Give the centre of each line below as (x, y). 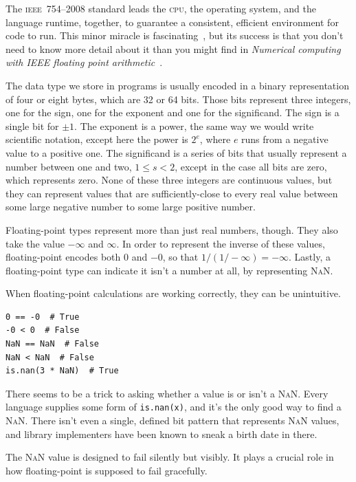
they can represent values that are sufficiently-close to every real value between (172, 193)
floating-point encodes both (63, 257)
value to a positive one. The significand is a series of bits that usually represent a (176, 152)
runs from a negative (285, 139)
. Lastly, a (310, 257)
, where (215, 139)
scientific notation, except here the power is (97, 139)
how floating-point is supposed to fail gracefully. (107, 470)
